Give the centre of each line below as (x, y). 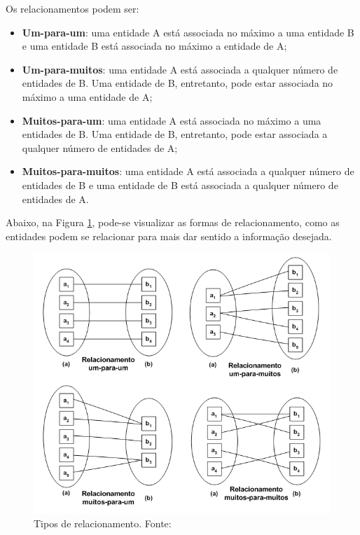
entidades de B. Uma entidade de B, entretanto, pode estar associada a (175, 134)
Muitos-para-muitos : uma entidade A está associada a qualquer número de (188, 171)
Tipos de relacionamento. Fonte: (103, 523)
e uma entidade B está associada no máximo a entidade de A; (154, 46)
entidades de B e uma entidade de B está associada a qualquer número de (180, 185)
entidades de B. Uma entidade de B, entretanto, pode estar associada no (178, 83)
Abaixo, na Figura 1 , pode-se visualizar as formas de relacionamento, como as (173, 222)
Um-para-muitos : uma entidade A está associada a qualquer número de (180, 69)
